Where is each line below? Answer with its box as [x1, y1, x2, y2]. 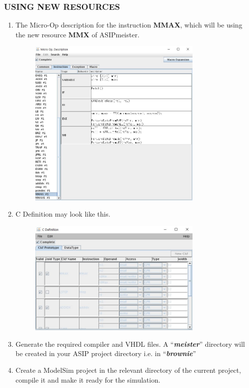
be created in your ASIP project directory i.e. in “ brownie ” [15, 348, 196, 359]
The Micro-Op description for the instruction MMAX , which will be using [15, 20, 243, 30]
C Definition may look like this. [15, 209, 111, 219]
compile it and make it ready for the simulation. [15, 374, 161, 385]
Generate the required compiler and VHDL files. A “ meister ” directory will [15, 338, 245, 349]
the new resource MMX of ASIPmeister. [15, 29, 139, 39]
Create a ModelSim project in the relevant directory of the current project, [15, 365, 241, 375]
